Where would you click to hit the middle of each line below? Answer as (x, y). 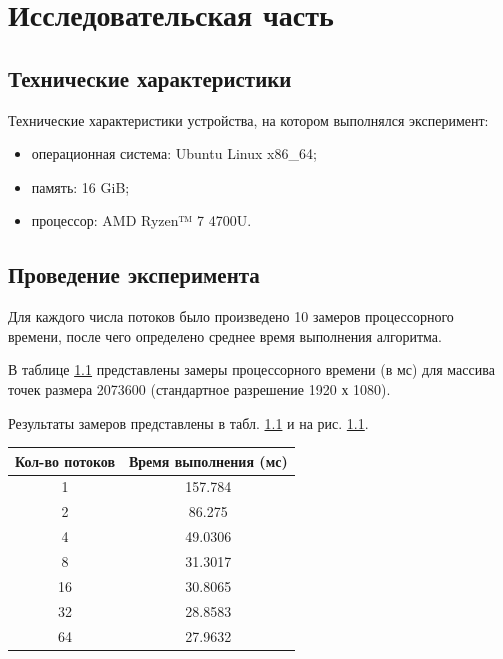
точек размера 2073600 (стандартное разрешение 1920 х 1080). (199, 388)
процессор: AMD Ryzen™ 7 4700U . (141, 220)
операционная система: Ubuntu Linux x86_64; (174, 153)
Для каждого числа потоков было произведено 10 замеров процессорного (231, 316)
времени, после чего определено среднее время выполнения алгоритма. (225, 335)
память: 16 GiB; (80, 186)
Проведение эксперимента (134, 274)
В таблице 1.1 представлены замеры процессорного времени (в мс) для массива (251, 369)
